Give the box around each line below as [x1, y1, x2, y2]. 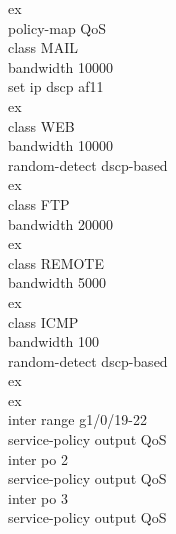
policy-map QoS [8, 17, 107, 38]
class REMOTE [8, 252, 105, 273]
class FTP [8, 193, 70, 214]
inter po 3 [8, 487, 68, 508]
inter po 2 [8, 448, 68, 469]
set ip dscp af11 [8, 76, 104, 97]
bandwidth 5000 [8, 272, 107, 293]
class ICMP [8, 311, 79, 332]
